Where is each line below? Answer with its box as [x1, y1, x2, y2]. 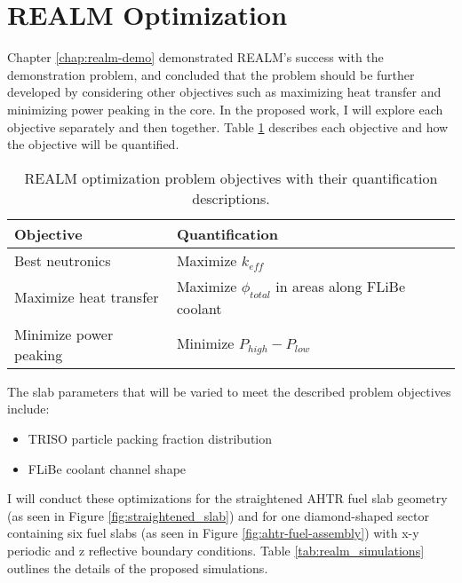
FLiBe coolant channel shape [28, 459, 187, 477]
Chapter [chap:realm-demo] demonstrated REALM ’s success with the [7, 48, 384, 67]
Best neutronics [14, 249, 111, 271]
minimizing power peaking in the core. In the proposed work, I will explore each [7, 99, 443, 118]
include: [7, 399, 50, 418]
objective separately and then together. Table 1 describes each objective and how [7, 117, 449, 136]
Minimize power [14, 323, 114, 344]
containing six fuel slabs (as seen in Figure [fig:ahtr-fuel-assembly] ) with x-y [7, 524, 419, 542]
